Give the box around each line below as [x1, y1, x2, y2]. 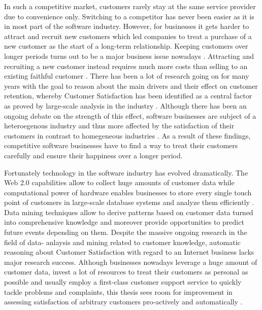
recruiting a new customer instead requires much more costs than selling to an [4, 60, 248, 71]
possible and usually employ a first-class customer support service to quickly [4, 277, 242, 287]
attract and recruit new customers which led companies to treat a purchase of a [4, 30, 252, 41]
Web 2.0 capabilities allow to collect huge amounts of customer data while [4, 177, 235, 188]
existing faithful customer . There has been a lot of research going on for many [4, 71, 249, 81]
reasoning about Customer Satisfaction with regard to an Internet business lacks [4, 247, 254, 257]
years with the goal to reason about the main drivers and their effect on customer [4, 80, 258, 91]
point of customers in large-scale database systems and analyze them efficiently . [4, 197, 254, 208]
